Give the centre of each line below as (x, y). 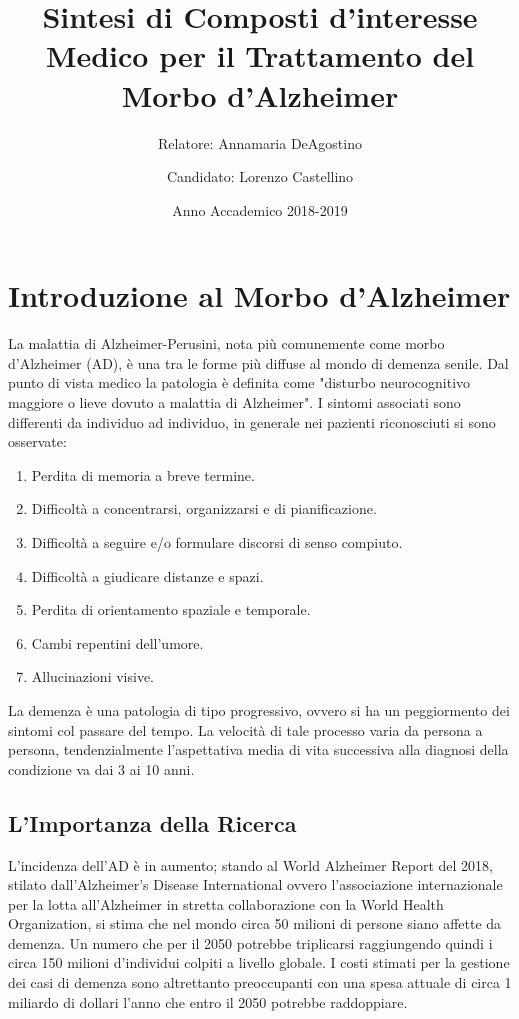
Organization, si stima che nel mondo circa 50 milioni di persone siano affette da (255, 923)
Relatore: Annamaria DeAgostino (260, 142)
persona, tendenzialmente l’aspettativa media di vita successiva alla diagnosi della (258, 749)
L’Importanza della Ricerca (152, 822)
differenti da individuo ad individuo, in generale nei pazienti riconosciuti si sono (252, 421)
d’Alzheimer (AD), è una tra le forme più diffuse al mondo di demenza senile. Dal (258, 362)
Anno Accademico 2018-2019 (260, 209)
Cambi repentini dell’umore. (117, 642)
